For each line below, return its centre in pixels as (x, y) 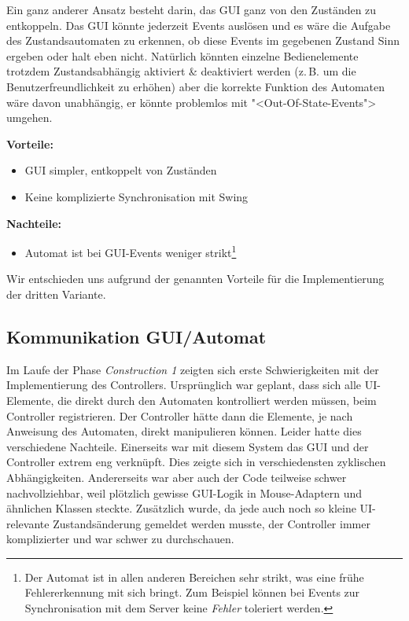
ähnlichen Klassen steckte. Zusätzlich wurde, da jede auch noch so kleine (181, 508)
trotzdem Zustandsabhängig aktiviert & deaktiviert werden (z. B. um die (181, 71)
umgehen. (29, 118)
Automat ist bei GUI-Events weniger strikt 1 (131, 251)
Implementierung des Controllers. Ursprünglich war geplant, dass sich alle (184, 385)
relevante (28, 523)
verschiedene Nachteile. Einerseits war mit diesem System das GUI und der (188, 446)
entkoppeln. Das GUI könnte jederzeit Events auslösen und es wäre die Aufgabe (199, 25)
